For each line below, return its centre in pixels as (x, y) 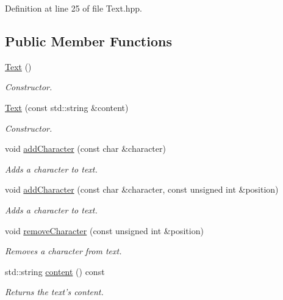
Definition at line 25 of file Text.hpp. (74, 8)
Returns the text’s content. (54, 292)
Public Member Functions (88, 41)
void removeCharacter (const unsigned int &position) (104, 230)
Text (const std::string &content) (67, 107)
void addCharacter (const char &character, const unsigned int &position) (142, 189)
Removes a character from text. (63, 251)
